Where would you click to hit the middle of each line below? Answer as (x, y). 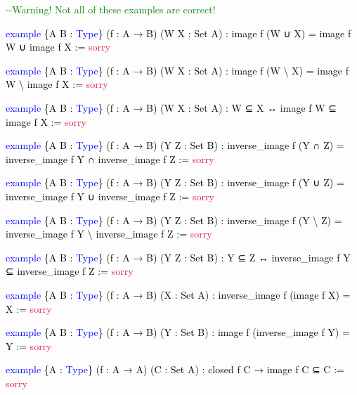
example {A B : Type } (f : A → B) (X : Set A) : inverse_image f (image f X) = (178, 294)
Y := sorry (29, 345)
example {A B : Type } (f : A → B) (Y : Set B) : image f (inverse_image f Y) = (178, 332)
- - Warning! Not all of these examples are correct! (111, 9)
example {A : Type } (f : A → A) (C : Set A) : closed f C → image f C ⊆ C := (175, 369)
